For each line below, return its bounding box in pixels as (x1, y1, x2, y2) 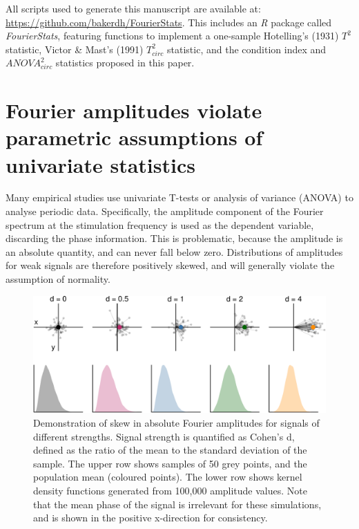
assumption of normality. (6, 272, 110, 286)
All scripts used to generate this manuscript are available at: (6, 1, 261, 15)
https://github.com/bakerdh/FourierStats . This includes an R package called (6, 15, 332, 29)
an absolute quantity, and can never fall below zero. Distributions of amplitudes (6, 244, 343, 259)
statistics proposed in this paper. (55, 55, 195, 70)
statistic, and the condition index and (167, 41, 327, 56)
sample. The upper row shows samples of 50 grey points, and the (33, 456, 307, 470)
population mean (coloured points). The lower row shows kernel (33, 470, 302, 484)
